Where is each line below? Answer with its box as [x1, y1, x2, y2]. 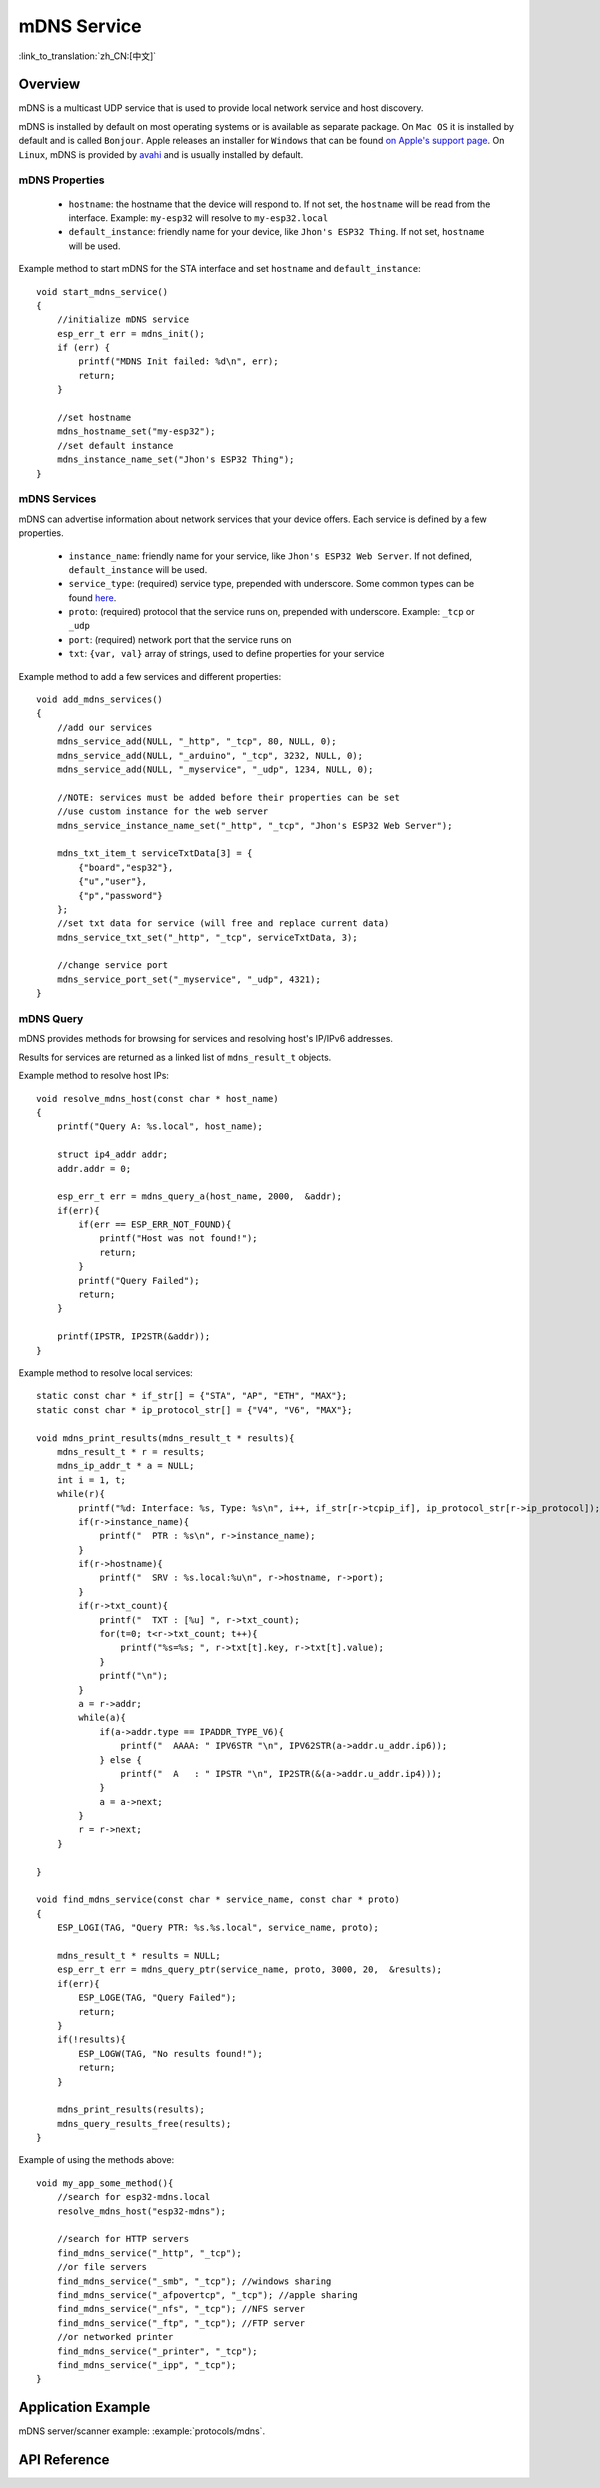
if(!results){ [56, 2034, 127, 2045]
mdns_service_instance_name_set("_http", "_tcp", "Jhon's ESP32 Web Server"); [56, 820, 453, 831]
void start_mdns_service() [36, 286, 169, 297]
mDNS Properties [18, 173, 105, 187]
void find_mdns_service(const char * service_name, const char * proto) [36, 1894, 400, 1905]
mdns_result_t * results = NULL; [56, 1950, 222, 1961]
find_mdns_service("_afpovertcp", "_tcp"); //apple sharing [56, 2289, 359, 2300]
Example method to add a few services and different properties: [18, 670, 282, 682]
